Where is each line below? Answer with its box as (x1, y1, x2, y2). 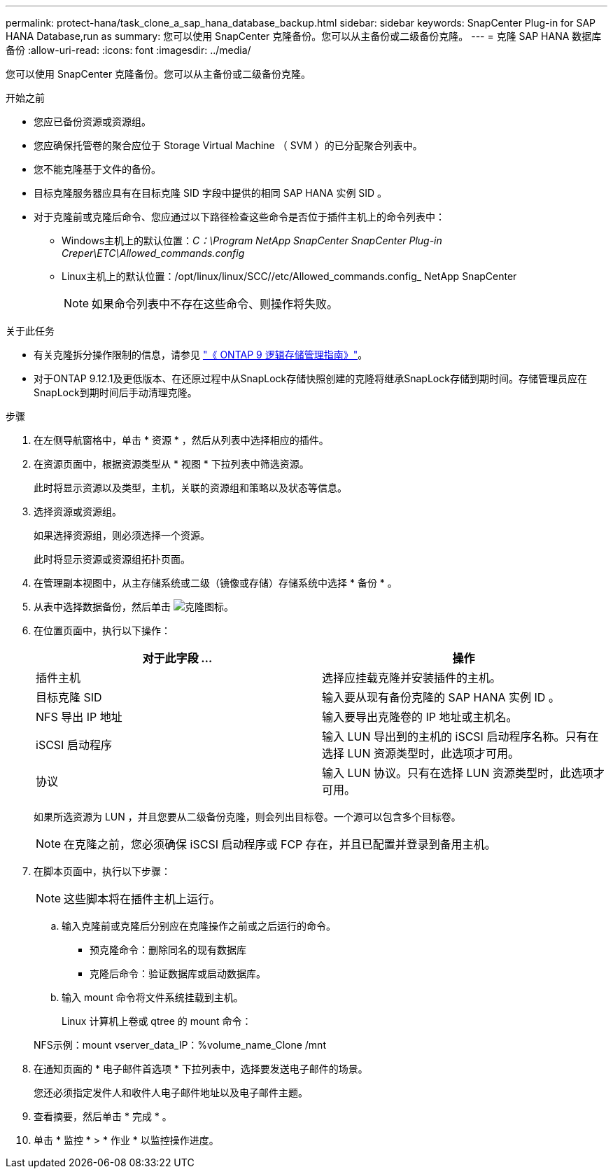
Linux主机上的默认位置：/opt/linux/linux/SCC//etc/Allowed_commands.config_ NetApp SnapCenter (62, 270, 517, 282)
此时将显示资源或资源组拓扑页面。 (34, 553, 190, 565)
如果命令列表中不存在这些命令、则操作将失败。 (92, 297, 339, 311)
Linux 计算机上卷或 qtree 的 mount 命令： (62, 1015, 252, 1027)
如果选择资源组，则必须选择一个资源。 (34, 529, 210, 541)
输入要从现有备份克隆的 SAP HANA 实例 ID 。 (322, 690, 560, 704)
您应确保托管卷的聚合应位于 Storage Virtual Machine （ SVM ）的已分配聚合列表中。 (34, 139, 423, 151)
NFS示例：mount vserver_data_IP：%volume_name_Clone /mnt (34, 1039, 326, 1051)
